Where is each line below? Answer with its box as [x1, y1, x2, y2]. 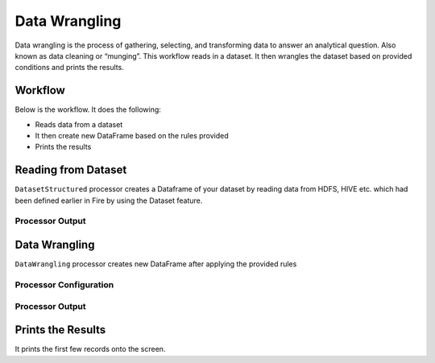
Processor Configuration [14, 278, 114, 290]
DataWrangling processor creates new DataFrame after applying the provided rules [14, 259, 297, 269]
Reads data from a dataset [35, 119, 123, 129]
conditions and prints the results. [14, 63, 124, 72]
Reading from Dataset [14, 163, 127, 177]
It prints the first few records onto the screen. [14, 344, 166, 354]
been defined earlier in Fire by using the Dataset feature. [14, 196, 203, 205]
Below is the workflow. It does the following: [14, 105, 161, 114]
